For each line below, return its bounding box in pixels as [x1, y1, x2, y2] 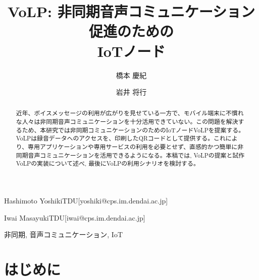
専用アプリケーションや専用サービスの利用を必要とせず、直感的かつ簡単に [28, 143, 238, 151]
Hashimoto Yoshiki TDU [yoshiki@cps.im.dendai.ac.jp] [4, 195, 168, 206]
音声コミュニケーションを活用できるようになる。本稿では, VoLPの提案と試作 [28, 151, 245, 159]
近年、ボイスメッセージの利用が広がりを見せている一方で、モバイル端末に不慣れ [16, 109, 244, 117]
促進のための [88, 21, 174, 41]
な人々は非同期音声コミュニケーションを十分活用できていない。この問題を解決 [16, 117, 238, 126]
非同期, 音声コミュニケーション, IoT [4, 229, 123, 240]
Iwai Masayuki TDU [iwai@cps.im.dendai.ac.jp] [4, 212, 145, 223]
